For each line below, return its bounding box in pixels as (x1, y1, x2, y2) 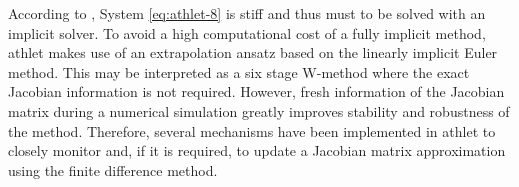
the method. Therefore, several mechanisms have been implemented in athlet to (8, 120, 496, 141)
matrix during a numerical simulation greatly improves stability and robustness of (8, 100, 510, 121)
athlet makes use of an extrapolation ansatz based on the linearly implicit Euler (8, 42, 498, 63)
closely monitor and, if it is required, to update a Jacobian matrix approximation (8, 140, 506, 161)
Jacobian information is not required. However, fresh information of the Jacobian (8, 81, 505, 102)
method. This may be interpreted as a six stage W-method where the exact (8, 61, 470, 82)
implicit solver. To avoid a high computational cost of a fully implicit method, (8, 22, 486, 43)
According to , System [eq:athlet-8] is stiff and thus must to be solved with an (8, 3, 486, 23)
